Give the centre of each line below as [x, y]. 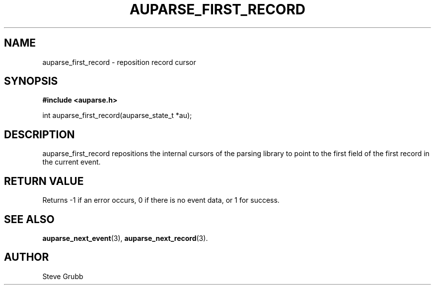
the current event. [72, 162]
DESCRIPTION [39, 134]
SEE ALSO [29, 219]
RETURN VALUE [44, 181]
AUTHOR [27, 257]
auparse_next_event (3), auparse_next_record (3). [125, 238]
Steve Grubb [63, 276]
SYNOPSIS [31, 81]
